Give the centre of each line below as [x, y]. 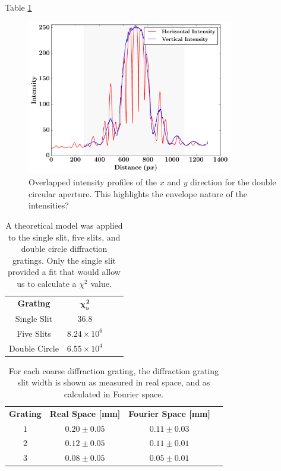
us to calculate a [47, 284]
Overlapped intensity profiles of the [93, 182]
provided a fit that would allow [64, 272]
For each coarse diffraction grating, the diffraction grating [114, 370]
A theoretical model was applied [64, 225]
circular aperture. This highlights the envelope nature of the [138, 193]
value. [101, 284]
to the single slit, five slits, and [64, 237]
